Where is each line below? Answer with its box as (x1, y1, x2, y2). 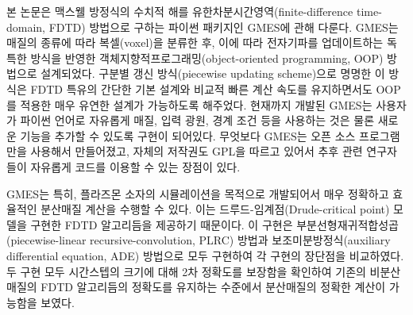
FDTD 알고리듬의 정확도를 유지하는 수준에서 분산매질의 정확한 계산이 (41, 279, 386, 295)
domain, (6, 18, 46, 35)
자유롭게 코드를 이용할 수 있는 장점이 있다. (30, 158, 241, 175)
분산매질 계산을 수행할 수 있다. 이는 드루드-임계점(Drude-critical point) (41, 201, 390, 217)
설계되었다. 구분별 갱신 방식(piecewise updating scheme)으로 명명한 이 (41, 65, 385, 82)
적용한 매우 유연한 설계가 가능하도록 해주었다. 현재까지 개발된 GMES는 (20, 96, 372, 113)
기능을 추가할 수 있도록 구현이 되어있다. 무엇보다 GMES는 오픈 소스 (20, 127, 356, 144)
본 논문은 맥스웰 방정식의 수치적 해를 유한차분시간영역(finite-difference (6, 3, 353, 19)
